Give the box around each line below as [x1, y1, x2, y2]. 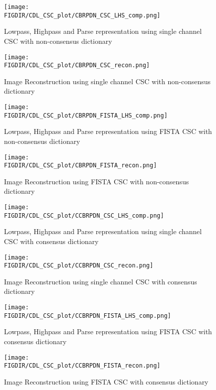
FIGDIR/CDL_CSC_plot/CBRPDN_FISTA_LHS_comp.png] [4, 112, 168, 119]
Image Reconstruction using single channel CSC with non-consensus [4, 76, 211, 86]
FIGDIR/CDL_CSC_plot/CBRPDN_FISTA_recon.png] [4, 162, 157, 169]
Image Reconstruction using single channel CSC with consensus [4, 276, 197, 286]
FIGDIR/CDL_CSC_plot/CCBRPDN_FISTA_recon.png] [4, 362, 160, 370]
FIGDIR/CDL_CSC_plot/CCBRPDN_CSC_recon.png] [4, 262, 153, 269]
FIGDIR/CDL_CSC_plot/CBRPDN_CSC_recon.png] [4, 62, 150, 69]
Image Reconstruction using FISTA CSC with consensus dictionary [4, 376, 209, 387]
